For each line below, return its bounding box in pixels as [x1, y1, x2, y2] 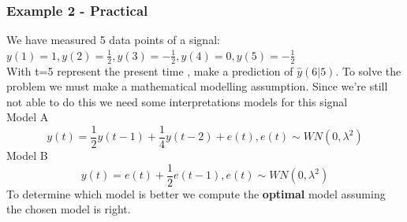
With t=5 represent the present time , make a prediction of [6, 62, 293, 79]
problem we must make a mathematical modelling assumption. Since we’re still [6, 78, 388, 94]
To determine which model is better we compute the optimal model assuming [6, 185, 386, 202]
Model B [6, 147, 48, 164]
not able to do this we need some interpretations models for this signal [6, 93, 348, 109]
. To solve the [335, 62, 401, 79]
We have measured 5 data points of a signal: [6, 31, 220, 48]
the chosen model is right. [6, 201, 131, 217]
